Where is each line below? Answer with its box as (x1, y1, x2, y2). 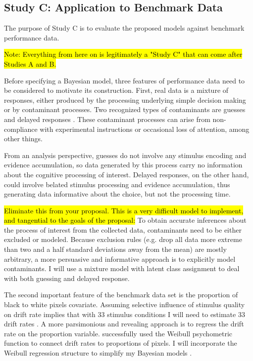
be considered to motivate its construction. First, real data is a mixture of (4, 85, 229, 95)
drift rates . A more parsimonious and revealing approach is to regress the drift (4, 319, 244, 329)
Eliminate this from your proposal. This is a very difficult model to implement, (4, 205, 244, 215)
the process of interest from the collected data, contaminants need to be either (4, 224, 242, 235)
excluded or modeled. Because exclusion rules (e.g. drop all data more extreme (4, 234, 242, 244)
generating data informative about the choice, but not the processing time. (4, 189, 231, 199)
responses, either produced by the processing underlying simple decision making (4, 94, 246, 105)
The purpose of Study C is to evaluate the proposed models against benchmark (4, 23, 245, 33)
